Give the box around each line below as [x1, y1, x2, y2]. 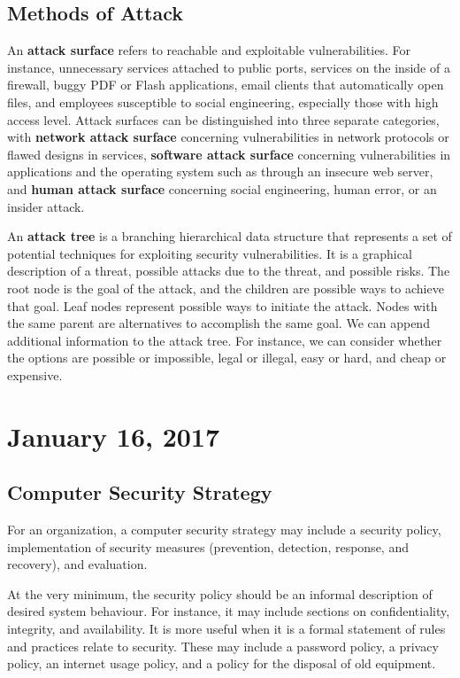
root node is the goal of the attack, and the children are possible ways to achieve [7, 278, 444, 297]
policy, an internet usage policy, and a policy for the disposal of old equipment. [7, 654, 436, 673]
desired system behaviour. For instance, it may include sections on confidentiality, [7, 602, 450, 620]
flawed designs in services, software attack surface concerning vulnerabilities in [7, 144, 451, 163]
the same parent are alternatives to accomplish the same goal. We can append [7, 314, 430, 332]
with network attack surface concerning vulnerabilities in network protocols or [7, 128, 449, 146]
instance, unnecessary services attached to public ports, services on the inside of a [7, 58, 450, 76]
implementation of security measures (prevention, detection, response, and [7, 537, 409, 556]
